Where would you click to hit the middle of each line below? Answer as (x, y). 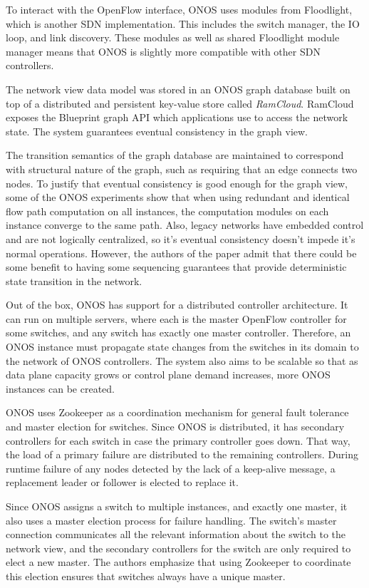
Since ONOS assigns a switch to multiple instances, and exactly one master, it (177, 506)
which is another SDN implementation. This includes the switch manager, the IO (183, 23)
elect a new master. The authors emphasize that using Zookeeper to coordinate (178, 562)
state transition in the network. (74, 280)
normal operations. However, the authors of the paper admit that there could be (181, 253)
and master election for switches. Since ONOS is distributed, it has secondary (175, 427)
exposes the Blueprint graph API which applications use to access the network (177, 117)
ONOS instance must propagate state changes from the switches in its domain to (182, 347)
